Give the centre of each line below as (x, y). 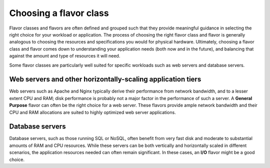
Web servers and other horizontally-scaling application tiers (105, 79)
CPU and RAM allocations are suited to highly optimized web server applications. (92, 112)
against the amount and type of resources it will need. (65, 56)
